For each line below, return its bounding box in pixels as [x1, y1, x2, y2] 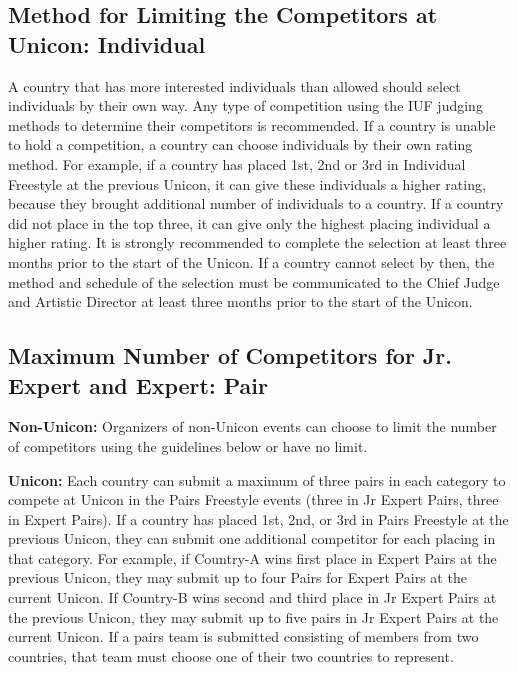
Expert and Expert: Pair [8, 369, 268, 400]
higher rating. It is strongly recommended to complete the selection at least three [8, 232, 507, 253]
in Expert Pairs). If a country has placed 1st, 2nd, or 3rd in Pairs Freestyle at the [8, 508, 509, 529]
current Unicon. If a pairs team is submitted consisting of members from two [8, 626, 479, 647]
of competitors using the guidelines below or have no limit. [8, 435, 368, 456]
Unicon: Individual [8, 28, 206, 59]
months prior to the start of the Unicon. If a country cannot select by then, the [8, 251, 495, 272]
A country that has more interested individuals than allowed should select [8, 75, 461, 96]
